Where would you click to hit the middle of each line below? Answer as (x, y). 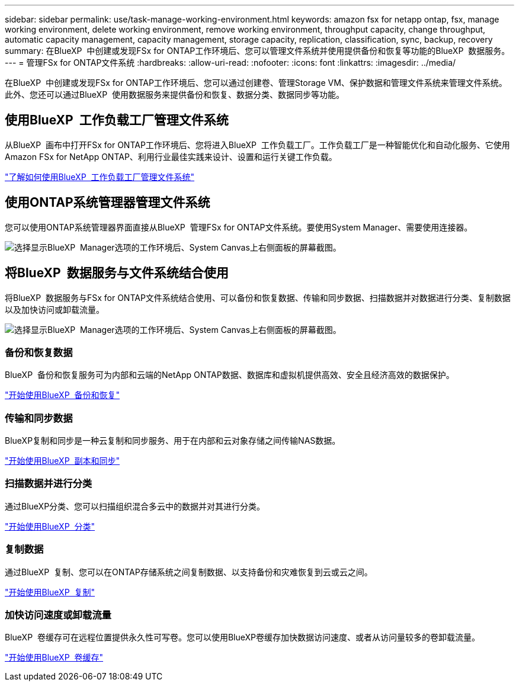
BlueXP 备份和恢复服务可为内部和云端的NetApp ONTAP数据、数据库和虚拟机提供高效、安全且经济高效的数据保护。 (230, 375)
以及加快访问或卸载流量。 (55, 309)
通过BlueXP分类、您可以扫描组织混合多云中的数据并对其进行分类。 (135, 506)
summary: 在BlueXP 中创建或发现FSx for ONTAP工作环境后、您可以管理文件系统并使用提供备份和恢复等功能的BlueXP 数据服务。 (257, 51)
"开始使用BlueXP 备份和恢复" (63, 395)
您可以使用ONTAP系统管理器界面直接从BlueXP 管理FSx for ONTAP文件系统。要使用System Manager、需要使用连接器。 (239, 227)
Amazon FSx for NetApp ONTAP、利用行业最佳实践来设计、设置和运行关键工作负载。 (171, 156)
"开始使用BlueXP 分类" (50, 526)
